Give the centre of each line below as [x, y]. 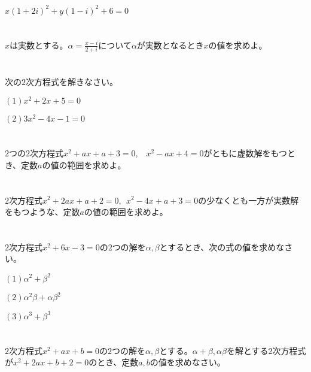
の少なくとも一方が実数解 [249, 200]
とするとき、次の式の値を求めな [222, 247]
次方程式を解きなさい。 [72, 82]
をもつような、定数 [42, 212]
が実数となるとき [170, 45]
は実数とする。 [39, 45]
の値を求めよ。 [238, 45]
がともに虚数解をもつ [245, 153]
